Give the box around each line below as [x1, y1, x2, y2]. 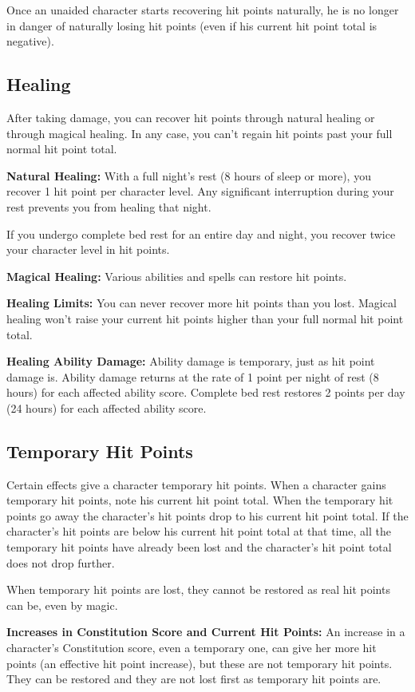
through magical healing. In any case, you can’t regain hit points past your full [6, 125, 393, 141]
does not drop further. [6, 554, 115, 571]
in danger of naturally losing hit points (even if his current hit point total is [6, 17, 377, 34]
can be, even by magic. [6, 596, 118, 613]
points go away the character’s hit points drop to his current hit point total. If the [6, 507, 409, 524]
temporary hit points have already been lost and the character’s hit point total [6, 539, 392, 556]
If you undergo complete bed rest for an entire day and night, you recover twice [6, 225, 396, 242]
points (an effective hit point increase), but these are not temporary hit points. [6, 654, 393, 671]
